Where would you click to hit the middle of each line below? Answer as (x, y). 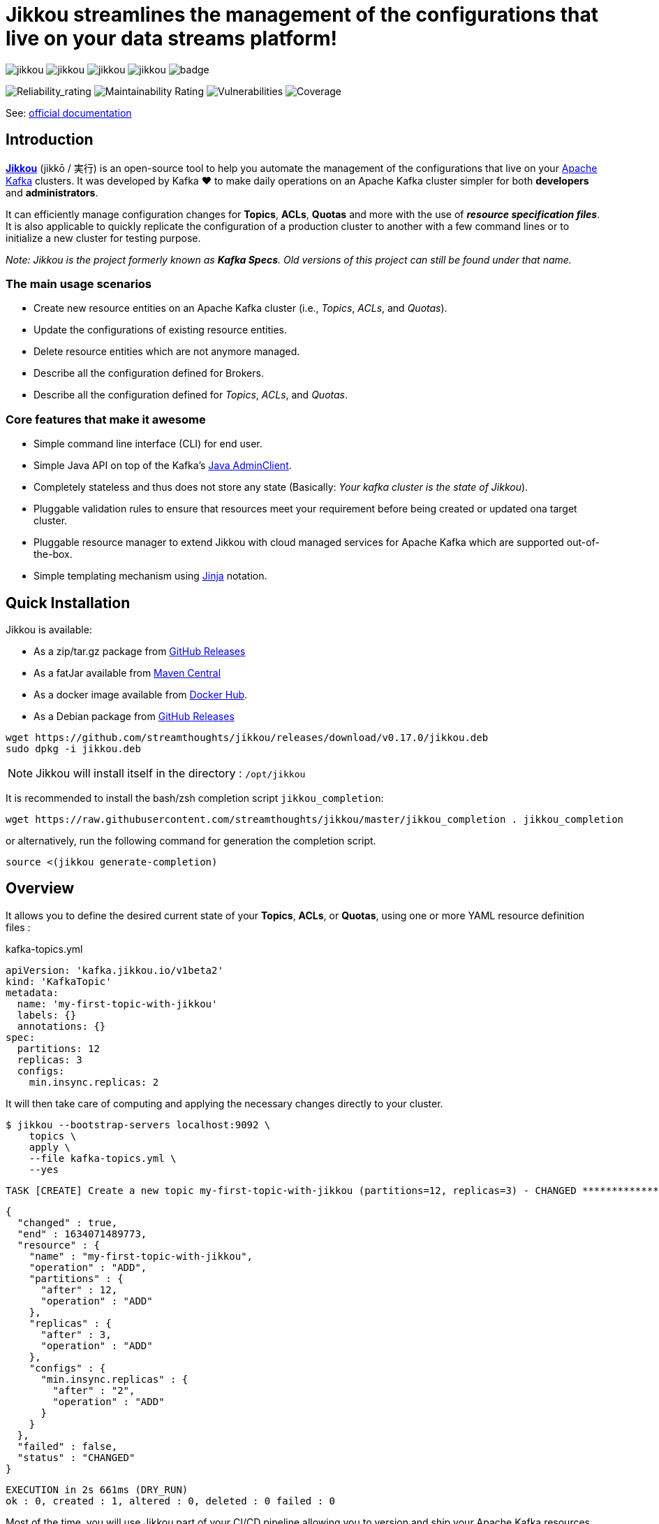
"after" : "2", (94, 1390)
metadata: (32, 992)
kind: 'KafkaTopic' (59, 981)
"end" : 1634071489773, (82, 1234)
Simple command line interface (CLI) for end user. (148, 444)
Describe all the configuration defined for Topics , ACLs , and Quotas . (191, 395)
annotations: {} (61, 1026)
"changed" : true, (67, 1222)
